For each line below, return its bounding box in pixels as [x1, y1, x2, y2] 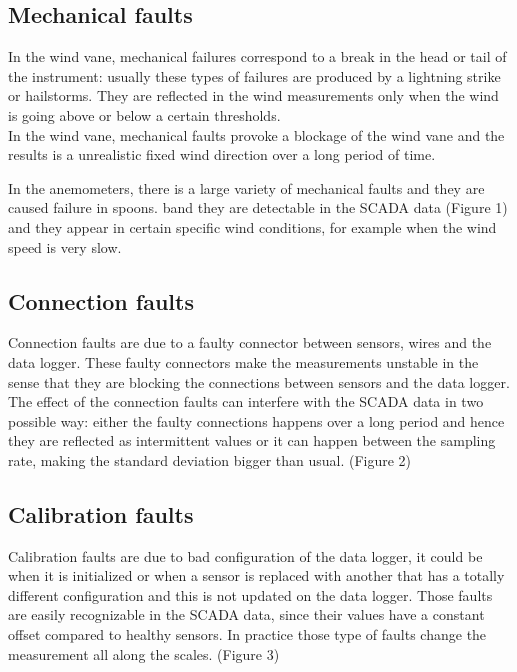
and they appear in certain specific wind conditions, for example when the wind [8, 216, 497, 237]
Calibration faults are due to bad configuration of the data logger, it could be [8, 545, 483, 566]
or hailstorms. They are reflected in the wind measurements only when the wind [8, 85, 499, 106]
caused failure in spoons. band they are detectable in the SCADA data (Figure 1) [8, 197, 508, 218]
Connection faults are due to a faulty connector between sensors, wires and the [8, 332, 492, 353]
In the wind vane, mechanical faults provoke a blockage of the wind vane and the [8, 124, 505, 145]
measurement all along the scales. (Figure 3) [8, 643, 280, 664]
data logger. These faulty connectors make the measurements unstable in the [8, 351, 479, 372]
